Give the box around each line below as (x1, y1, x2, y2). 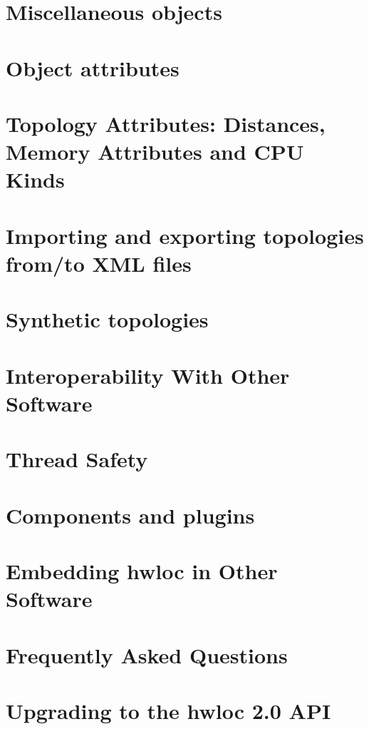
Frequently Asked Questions (6, 640, 288, 669)
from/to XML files (6, 248, 192, 277)
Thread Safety (6, 444, 148, 474)
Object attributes (6, 53, 180, 82)
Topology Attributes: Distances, (6, 108, 326, 138)
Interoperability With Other (6, 360, 290, 389)
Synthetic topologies (6, 305, 209, 334)
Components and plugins (6, 500, 255, 529)
